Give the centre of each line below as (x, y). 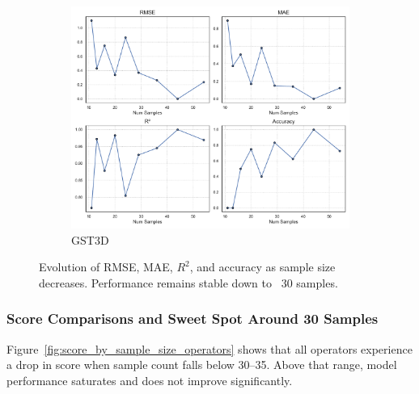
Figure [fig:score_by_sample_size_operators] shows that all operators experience (209, 348)
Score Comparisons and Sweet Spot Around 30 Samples (193, 319)
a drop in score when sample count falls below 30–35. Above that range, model (202, 365)
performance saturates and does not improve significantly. (150, 380)
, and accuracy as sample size (262, 267)
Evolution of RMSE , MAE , (106, 267)
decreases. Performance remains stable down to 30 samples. (188, 282)
